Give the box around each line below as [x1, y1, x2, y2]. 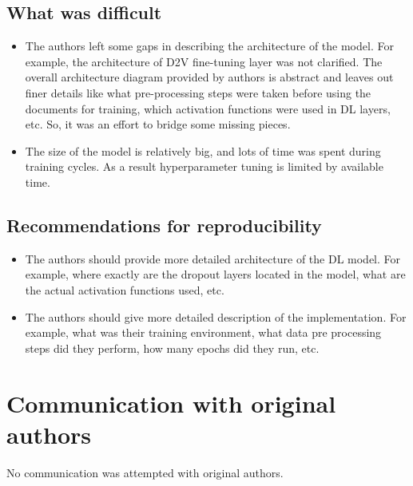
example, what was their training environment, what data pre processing [25, 324, 382, 341]
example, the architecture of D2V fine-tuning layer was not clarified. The [25, 53, 383, 69]
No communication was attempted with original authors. [6, 464, 284, 480]
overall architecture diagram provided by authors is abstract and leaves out [25, 69, 394, 85]
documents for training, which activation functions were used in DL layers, [25, 100, 391, 117]
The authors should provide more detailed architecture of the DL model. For [25, 250, 401, 267]
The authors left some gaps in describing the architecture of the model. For [25, 38, 394, 54]
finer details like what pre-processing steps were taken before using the [25, 84, 371, 101]
